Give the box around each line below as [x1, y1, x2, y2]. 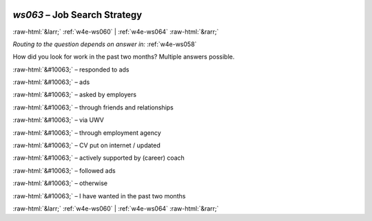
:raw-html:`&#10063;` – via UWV [12, 116, 105, 124]
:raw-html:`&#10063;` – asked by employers [12, 90, 137, 99]
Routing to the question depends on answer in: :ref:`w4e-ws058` [12, 40, 197, 48]
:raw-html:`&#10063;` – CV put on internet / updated [12, 141, 161, 149]
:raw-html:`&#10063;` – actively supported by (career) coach [12, 154, 185, 162]
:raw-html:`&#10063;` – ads [12, 78, 90, 86]
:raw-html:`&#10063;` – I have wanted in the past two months [12, 191, 186, 200]
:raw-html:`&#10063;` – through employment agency [12, 128, 161, 137]
